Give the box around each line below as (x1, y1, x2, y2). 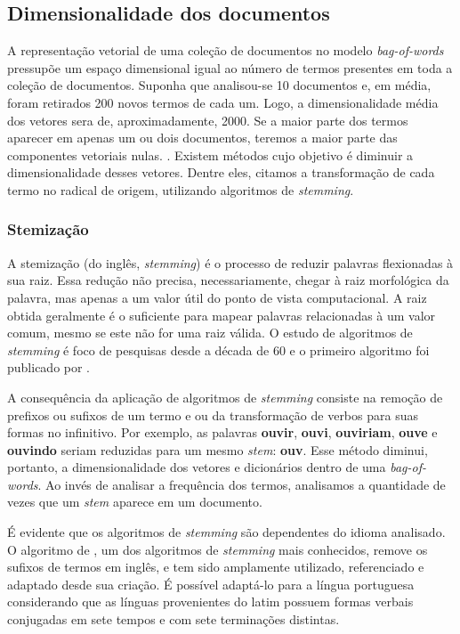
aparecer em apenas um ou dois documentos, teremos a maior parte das (7, 128, 398, 147)
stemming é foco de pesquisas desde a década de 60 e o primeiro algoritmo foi (7, 340, 430, 359)
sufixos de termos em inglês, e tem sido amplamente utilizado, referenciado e (7, 557, 424, 576)
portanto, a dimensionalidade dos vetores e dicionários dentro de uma (7, 458, 386, 476)
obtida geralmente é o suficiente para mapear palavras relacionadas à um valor (7, 305, 436, 324)
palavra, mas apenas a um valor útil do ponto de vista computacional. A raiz (7, 288, 427, 306)
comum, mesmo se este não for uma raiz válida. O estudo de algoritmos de (7, 323, 413, 342)
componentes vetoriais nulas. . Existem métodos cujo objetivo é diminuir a (7, 145, 414, 164)
